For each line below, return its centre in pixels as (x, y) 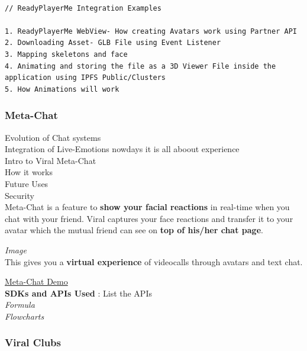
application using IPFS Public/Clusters (85, 78)
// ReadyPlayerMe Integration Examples (83, 8)
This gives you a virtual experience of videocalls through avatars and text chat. (154, 261)
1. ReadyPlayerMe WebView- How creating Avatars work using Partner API (151, 31)
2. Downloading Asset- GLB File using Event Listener (113, 43)
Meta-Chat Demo (36, 281)
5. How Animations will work (62, 89)
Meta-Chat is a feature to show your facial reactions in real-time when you (147, 207)
